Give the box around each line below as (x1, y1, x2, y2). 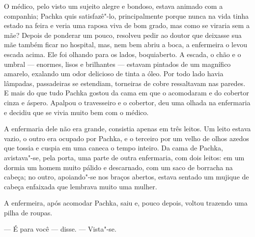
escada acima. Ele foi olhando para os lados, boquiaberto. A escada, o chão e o (4, 49, 241, 59)
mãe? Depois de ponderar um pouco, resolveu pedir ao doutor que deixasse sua (4, 30, 242, 40)
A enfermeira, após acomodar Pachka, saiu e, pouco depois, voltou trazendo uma (4, 198, 248, 208)
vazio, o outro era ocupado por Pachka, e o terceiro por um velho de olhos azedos (4, 133, 249, 143)
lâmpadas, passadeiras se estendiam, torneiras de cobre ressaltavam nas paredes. (4, 78, 246, 88)
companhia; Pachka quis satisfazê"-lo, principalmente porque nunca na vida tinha (4, 10, 249, 21)
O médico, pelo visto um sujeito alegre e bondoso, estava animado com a (4, 1, 223, 11)
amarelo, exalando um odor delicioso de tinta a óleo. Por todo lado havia (4, 68, 224, 79)
